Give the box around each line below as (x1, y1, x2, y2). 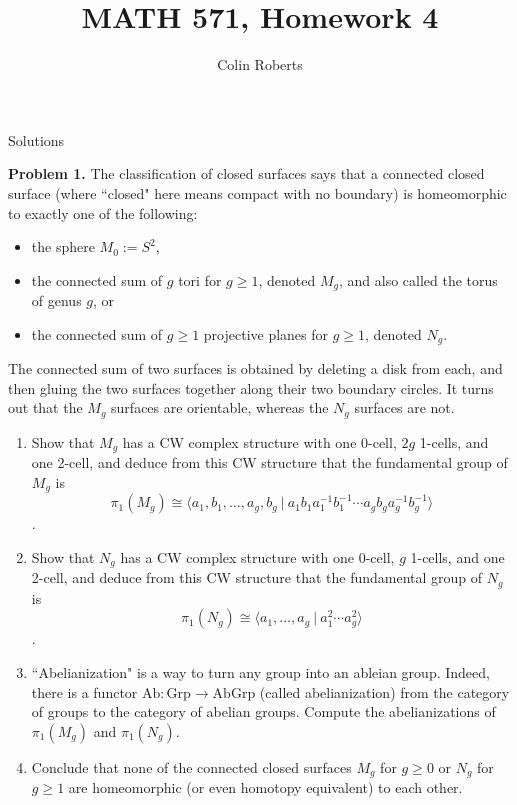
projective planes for (203, 323, 329, 344)
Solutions (8, 129, 65, 150)
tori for (178, 269, 222, 290)
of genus (31, 290, 82, 311)
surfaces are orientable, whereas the (111, 397, 329, 418)
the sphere (31, 236, 95, 257)
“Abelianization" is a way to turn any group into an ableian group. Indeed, (31, 662, 490, 683)
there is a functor (31, 681, 138, 702)
